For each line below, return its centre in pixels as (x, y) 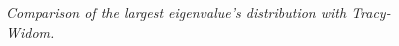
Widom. (30, 31)
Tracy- (371, 12)
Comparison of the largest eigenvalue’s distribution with (176, 12)
